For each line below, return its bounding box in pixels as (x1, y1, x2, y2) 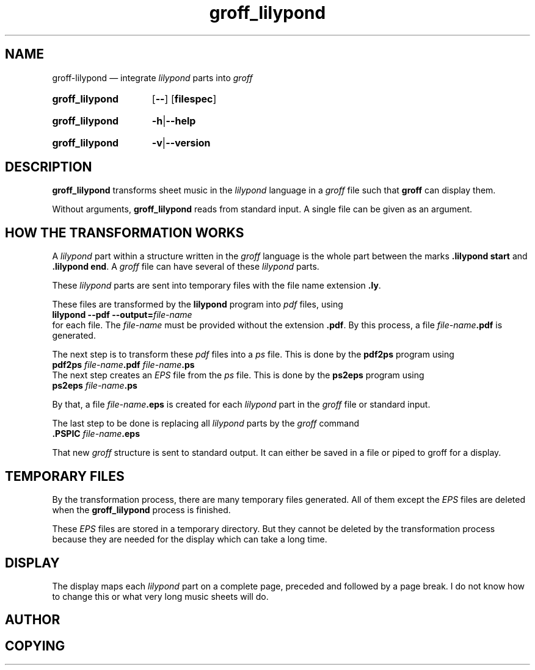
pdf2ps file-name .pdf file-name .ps (52, 359, 195, 370)
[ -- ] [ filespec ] (151, 92, 217, 105)
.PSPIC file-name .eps (52, 428, 140, 439)
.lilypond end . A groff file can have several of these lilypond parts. (52, 261, 319, 272)
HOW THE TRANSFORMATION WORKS (5, 225, 244, 240)
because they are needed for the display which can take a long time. (52, 534, 327, 545)
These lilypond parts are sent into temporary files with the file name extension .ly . (52, 280, 381, 291)
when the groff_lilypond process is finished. (52, 505, 231, 516)
